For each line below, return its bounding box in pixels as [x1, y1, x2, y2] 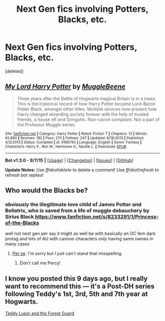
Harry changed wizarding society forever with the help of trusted [17, 111, 149, 117]
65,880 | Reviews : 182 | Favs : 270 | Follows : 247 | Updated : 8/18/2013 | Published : [5, 135, 144, 141]
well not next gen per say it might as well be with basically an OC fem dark [5, 231, 156, 236]
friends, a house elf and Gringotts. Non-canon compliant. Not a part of [17, 117, 160, 122]
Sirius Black [5, 213, 34, 220]
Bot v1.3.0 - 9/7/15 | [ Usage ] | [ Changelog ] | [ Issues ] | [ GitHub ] [5, 157, 134, 163]
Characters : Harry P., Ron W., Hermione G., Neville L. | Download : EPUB [5, 144, 127, 149]
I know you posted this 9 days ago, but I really [5, 274, 148, 283]
